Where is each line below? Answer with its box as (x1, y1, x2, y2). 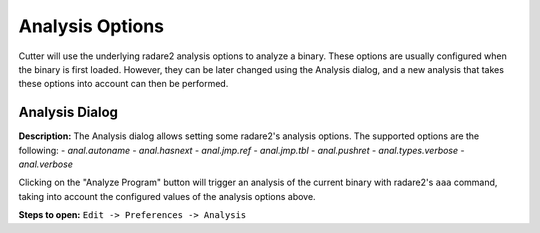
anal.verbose (18, 158, 74, 170)
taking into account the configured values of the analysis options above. (18, 190, 316, 202)
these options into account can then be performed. (18, 78, 229, 90)
